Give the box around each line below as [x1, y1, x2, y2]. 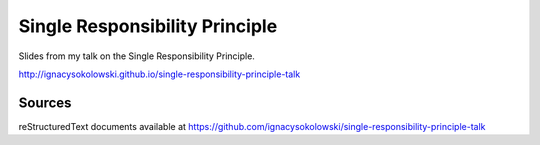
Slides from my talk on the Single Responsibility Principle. [18, 50, 255, 62]
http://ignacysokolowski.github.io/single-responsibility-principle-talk [18, 68, 301, 80]
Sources [18, 94, 72, 111]
